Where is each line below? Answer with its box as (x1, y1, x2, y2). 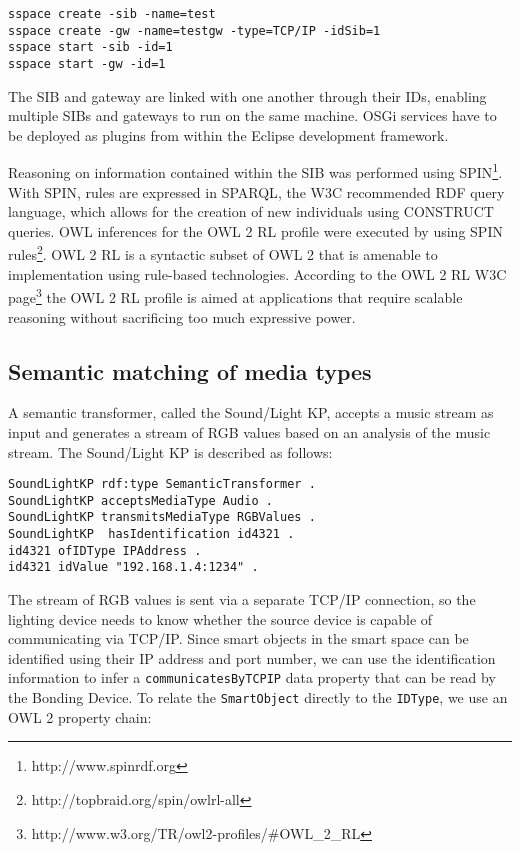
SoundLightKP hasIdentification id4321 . (8, 527, 295, 542)
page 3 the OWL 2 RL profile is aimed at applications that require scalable (8, 284, 463, 307)
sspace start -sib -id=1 (8, 40, 173, 55)
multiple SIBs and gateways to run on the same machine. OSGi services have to (8, 105, 497, 126)
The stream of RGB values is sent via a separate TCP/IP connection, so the (8, 589, 476, 610)
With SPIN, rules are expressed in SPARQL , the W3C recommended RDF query (8, 181, 505, 202)
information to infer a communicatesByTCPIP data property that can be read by (8, 667, 496, 688)
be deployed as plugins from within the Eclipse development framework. (8, 124, 449, 145)
